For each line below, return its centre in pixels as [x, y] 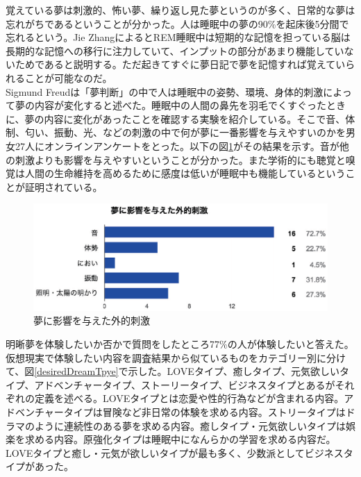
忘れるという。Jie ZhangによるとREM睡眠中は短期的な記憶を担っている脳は [178, 37]
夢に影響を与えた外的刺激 [92, 320]
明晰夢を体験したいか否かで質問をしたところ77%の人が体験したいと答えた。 [180, 343]
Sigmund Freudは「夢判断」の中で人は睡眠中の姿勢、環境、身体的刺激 [165, 91]
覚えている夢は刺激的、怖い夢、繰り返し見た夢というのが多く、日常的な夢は [180, 10]
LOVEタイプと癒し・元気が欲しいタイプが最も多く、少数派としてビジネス [175, 452]
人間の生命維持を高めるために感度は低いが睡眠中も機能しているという [185, 173]
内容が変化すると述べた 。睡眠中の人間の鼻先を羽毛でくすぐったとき [190, 105]
